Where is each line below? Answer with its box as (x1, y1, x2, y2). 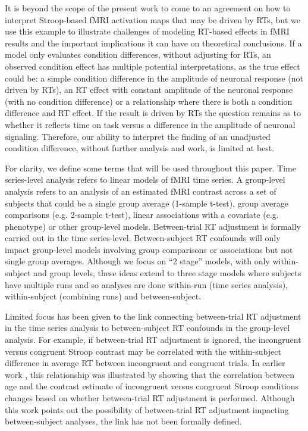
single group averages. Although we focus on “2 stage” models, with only (5, 255, 270, 267)
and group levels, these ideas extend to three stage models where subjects (33, 267, 301, 279)
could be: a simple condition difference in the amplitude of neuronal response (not (5, 71, 304, 84)
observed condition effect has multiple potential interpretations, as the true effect (5, 60, 300, 72)
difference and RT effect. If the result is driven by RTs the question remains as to (5, 107, 301, 119)
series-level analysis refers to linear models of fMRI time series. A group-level (5, 173, 285, 186)
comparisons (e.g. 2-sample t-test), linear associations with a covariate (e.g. (5, 208, 279, 221)
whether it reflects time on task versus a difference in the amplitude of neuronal (5, 118, 296, 130)
